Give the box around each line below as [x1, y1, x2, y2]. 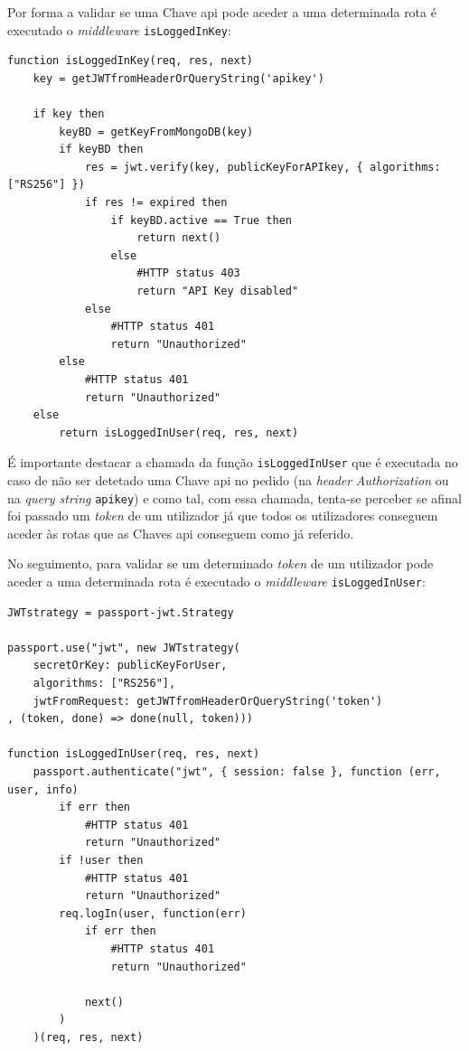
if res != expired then [84, 196, 228, 209]
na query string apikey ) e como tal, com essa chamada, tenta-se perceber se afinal [7, 488, 462, 507]
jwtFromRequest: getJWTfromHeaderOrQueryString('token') [33, 694, 383, 708]
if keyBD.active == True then [110, 213, 292, 227]
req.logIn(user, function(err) [59, 906, 247, 920]
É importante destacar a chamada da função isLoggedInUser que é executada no [7, 453, 458, 472]
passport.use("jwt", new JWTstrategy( [7, 641, 240, 654]
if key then [33, 108, 105, 121]
